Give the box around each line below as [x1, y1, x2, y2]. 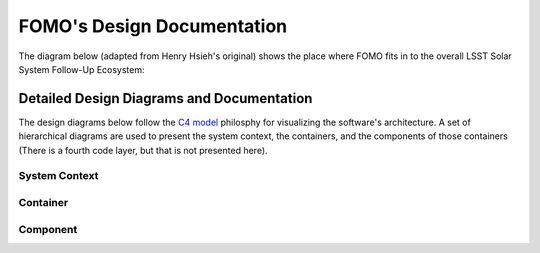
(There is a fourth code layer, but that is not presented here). [18, 144, 269, 156]
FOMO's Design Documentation [18, 15, 288, 37]
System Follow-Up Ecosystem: [18, 63, 145, 75]
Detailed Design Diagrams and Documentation [18, 90, 313, 107]
